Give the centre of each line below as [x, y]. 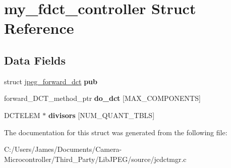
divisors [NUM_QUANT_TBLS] [101, 115]
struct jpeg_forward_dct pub [51, 81]
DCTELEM [22, 115]
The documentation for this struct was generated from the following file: [116, 132]
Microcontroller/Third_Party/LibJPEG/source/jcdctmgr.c [95, 159]
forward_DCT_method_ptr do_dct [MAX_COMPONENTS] [102, 98]
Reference [39, 28]
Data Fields [35, 60]
